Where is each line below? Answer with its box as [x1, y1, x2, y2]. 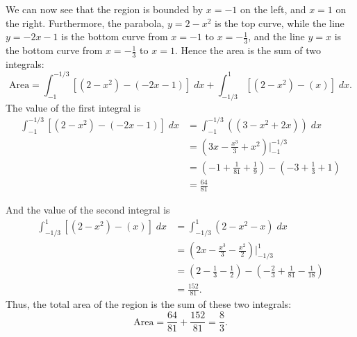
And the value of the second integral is [6, 202, 170, 217]
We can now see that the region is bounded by [6, 2, 204, 16]
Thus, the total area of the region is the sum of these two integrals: [6, 297, 292, 311]
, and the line [248, 29, 305, 44]
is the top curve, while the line [215, 15, 344, 30]
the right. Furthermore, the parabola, [6, 15, 165, 30]
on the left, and [240, 2, 306, 16]
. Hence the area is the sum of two [174, 43, 322, 58]
